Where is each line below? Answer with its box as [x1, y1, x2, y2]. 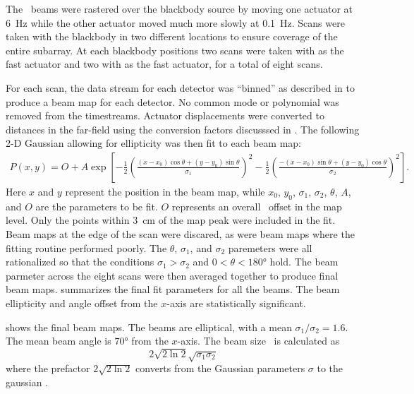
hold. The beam [269, 254, 339, 269]
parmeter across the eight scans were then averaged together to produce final [6, 268, 339, 282]
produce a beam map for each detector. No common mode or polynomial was [6, 94, 339, 109]
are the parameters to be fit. [35, 198, 158, 213]
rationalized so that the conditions [6, 254, 154, 269]
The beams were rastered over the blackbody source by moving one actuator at [6, 1, 353, 16]
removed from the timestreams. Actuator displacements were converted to [6, 108, 324, 123]
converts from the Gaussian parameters [135, 361, 305, 376]
